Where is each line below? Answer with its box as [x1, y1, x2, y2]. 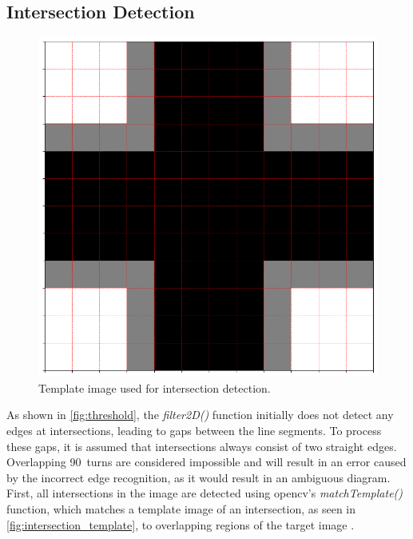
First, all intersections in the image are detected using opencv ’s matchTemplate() [6, 485, 403, 501]
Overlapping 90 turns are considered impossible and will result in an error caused [6, 453, 407, 470]
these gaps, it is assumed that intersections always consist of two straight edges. [6, 437, 397, 454]
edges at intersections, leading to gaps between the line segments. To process [6, 421, 382, 438]
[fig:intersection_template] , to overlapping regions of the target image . [6, 516, 355, 533]
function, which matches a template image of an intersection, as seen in [6, 500, 356, 517]
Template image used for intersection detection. [38, 379, 271, 396]
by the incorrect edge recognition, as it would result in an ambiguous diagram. [6, 469, 391, 485]
